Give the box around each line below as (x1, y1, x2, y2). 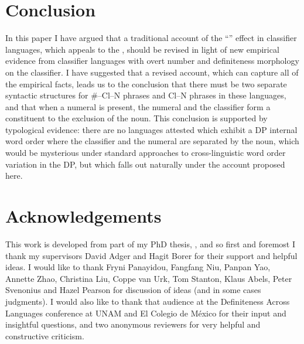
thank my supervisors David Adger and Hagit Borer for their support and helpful (5, 249, 298, 261)
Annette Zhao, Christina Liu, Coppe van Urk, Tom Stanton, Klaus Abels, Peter (5, 272, 292, 284)
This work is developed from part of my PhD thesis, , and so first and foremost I (5, 237, 296, 250)
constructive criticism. (5, 329, 84, 342)
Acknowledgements (5, 204, 162, 228)
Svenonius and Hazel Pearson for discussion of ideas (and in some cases (5, 284, 261, 296)
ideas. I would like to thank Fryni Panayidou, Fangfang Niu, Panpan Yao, (5, 261, 271, 273)
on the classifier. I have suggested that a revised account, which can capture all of (5, 66, 299, 78)
